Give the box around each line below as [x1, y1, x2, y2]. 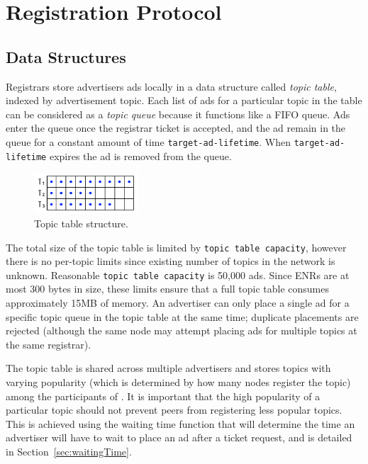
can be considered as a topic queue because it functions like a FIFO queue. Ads [6, 106, 350, 121]
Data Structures [6, 45, 126, 67]
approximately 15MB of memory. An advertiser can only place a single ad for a [6, 295, 350, 310]
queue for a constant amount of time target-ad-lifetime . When [6, 134, 291, 149]
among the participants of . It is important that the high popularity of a [6, 388, 320, 403]
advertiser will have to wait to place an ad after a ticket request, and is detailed [6, 430, 352, 445]
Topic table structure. [34, 215, 128, 230]
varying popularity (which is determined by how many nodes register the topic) [6, 374, 351, 389]
